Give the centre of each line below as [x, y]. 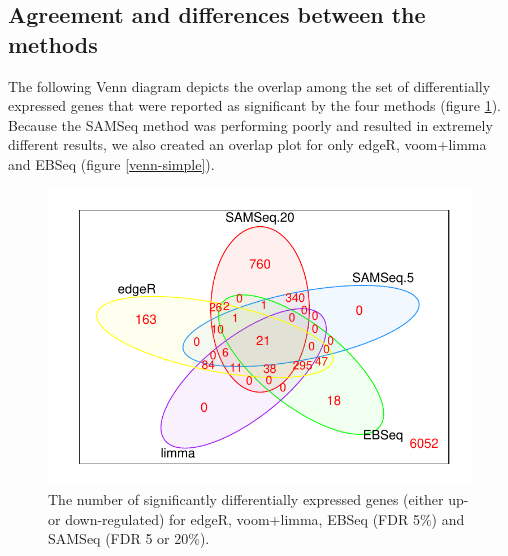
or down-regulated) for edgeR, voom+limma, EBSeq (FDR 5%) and [256, 518]
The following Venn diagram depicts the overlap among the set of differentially [249, 85]
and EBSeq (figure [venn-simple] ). [111, 163]
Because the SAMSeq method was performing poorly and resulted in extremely [250, 124]
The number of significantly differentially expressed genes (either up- [258, 498]
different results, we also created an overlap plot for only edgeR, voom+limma [247, 144]
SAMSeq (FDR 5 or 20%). [129, 538]
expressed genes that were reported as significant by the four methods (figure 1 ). [255, 105]
